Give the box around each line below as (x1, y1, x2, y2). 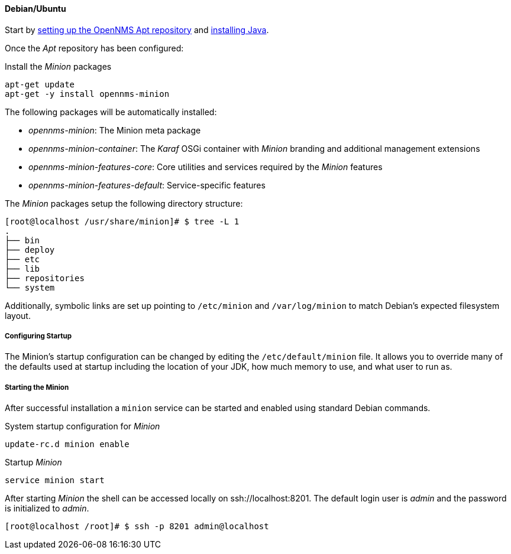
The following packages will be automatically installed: (5, 106, 217, 117)
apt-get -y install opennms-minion (5, 89, 170, 99)
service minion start (5, 475, 105, 485)
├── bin (5, 235, 40, 245)
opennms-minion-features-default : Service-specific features (28, 180, 266, 190)
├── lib (5, 263, 40, 273)
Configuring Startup (5, 332, 72, 340)
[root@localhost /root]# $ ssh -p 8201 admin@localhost (5, 522, 269, 532)
